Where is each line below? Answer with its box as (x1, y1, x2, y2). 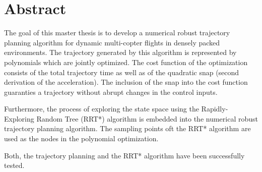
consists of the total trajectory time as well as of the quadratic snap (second (4, 67, 239, 77)
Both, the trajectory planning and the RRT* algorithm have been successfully (4, 150, 245, 160)
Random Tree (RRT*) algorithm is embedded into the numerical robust (36, 113, 258, 124)
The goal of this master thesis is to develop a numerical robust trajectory (4, 27, 230, 38)
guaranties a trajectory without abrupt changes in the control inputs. (4, 86, 218, 97)
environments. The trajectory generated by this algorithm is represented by (4, 47, 237, 58)
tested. (4, 160, 25, 170)
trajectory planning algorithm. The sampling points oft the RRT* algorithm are (4, 123, 251, 134)
